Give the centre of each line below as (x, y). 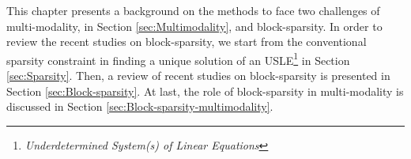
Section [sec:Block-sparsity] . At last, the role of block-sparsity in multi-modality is (205, 91)
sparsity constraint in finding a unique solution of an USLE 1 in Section (178, 59)
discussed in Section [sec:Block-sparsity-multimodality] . (140, 106)
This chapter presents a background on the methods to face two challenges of (193, 10)
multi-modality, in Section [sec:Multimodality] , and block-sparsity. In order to (194, 26)
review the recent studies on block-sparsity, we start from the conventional (187, 42)
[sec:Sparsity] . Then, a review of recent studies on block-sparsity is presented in (198, 76)
